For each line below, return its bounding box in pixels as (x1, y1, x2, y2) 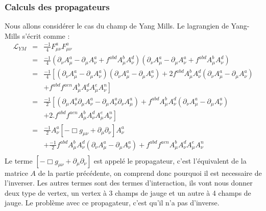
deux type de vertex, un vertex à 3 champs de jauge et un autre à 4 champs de (5, 187, 251, 198)
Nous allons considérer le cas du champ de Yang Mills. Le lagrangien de (5, 20, 229, 31)
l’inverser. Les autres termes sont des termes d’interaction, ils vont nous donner (5, 177, 253, 188)
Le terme (5, 155, 33, 166)
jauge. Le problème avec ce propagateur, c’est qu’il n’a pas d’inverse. (5, 197, 220, 208)
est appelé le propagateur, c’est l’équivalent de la (93, 155, 247, 166)
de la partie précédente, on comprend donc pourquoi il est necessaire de (38, 167, 262, 178)
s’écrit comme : (22, 30, 70, 41)
